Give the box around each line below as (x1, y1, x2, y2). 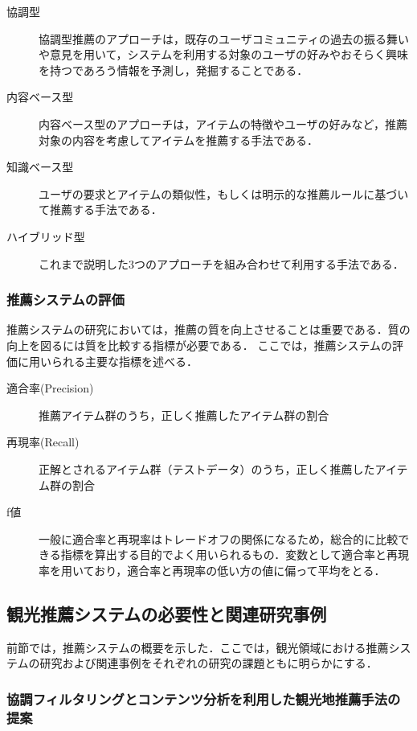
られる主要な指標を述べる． (51, 352, 198, 369)
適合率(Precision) (6, 380, 94, 396)
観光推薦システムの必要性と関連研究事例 (6, 601, 327, 626)
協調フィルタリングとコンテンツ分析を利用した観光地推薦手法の (6, 688, 401, 708)
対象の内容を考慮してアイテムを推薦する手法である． (39, 131, 319, 148)
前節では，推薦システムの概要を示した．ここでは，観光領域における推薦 (6, 639, 389, 655)
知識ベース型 (6, 158, 74, 175)
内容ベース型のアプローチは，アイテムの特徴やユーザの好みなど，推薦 (39, 115, 407, 132)
